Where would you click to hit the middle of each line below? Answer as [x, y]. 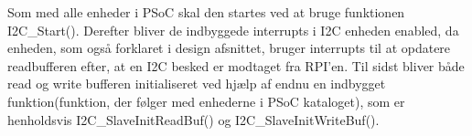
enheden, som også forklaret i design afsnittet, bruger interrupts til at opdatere [229, 48]
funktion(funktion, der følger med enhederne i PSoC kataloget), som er [206, 101]
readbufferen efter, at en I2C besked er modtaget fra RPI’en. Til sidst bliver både [236, 65]
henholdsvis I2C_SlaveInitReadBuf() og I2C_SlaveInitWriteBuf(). [193, 119]
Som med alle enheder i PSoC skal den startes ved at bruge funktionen [206, 12]
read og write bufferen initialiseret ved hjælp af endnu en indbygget [197, 84]
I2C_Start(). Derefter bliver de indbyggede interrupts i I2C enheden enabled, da [233, 30]
